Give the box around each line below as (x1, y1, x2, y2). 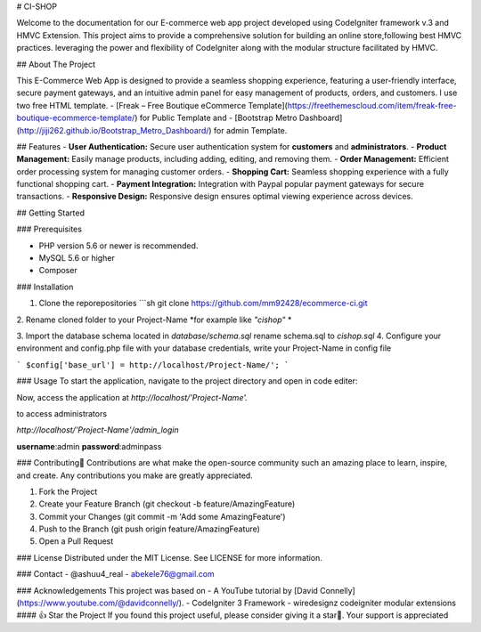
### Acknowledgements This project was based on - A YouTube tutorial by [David (16, 585, 318, 596)
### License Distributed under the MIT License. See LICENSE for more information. (16, 552, 322, 563)
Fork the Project (38, 486, 98, 497)
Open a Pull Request (38, 536, 114, 547)
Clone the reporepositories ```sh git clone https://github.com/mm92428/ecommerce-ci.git (38, 298, 369, 309)
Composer (38, 265, 77, 276)
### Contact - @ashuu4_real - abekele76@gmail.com (16, 569, 216, 579)
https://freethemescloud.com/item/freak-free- (287, 100, 457, 110)
